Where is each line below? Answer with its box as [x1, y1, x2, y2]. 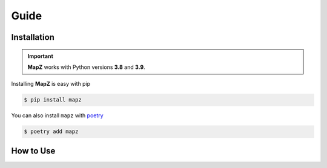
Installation [11, 32, 54, 42]
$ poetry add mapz [24, 128, 79, 135]
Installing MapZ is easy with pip [11, 80, 91, 88]
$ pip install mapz [24, 97, 82, 103]
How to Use [11, 146, 56, 156]
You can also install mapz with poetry [11, 112, 104, 119]
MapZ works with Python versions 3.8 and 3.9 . [27, 63, 145, 71]
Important [27, 52, 54, 60]
